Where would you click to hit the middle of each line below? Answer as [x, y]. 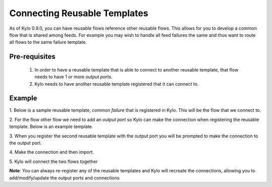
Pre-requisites [32, 57]
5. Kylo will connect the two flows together [54, 161]
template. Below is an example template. [51, 127]
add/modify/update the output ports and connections [64, 178]
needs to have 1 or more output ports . [74, 77]
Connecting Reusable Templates [79, 13]
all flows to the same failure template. [48, 42]
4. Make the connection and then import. [52, 152]
